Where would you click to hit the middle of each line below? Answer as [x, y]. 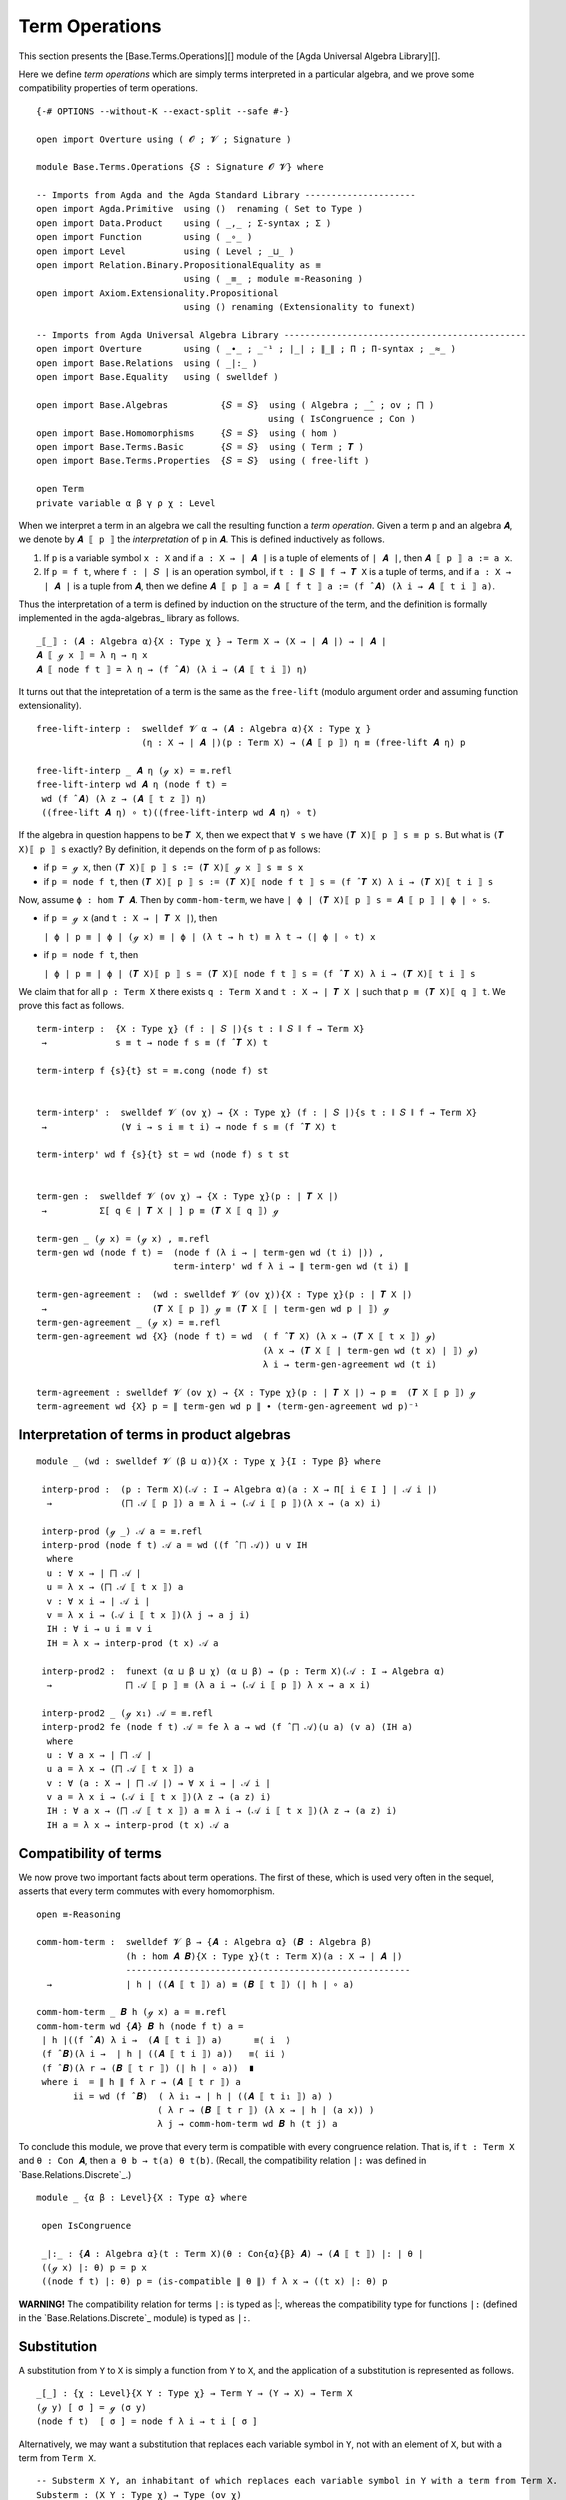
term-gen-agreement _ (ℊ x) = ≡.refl [128, 1322]
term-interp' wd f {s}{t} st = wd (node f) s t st [163, 1154]
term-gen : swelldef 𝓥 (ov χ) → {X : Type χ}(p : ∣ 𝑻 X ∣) [187, 1196]
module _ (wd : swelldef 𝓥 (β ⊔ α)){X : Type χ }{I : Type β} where [209, 1461]
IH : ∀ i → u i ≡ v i [99, 1629]
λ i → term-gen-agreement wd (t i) [349, 1364]
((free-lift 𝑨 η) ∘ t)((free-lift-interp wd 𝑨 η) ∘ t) [179, 813]
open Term [60, 489]
